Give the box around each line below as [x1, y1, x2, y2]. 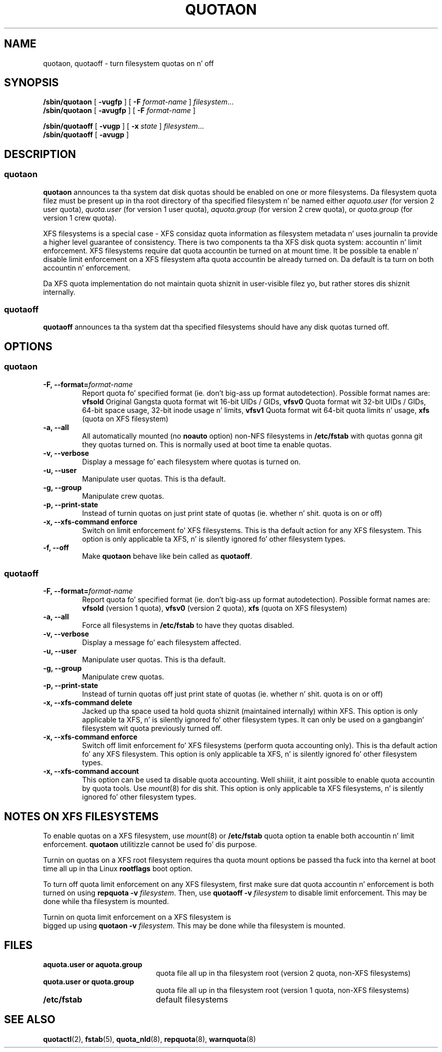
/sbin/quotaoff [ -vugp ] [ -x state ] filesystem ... [43, 122, 204, 131]
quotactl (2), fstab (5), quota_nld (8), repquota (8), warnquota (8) [43, 1034, 256, 1043]
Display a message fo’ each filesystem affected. [82, 638, 241, 647]
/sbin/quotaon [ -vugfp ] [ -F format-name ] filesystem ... [43, 97, 234, 107]
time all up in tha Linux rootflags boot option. [43, 864, 193, 873]
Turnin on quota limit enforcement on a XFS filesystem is [43, 913, 231, 922]
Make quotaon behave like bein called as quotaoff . [82, 551, 252, 560]
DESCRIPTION [4, 147, 76, 161]
